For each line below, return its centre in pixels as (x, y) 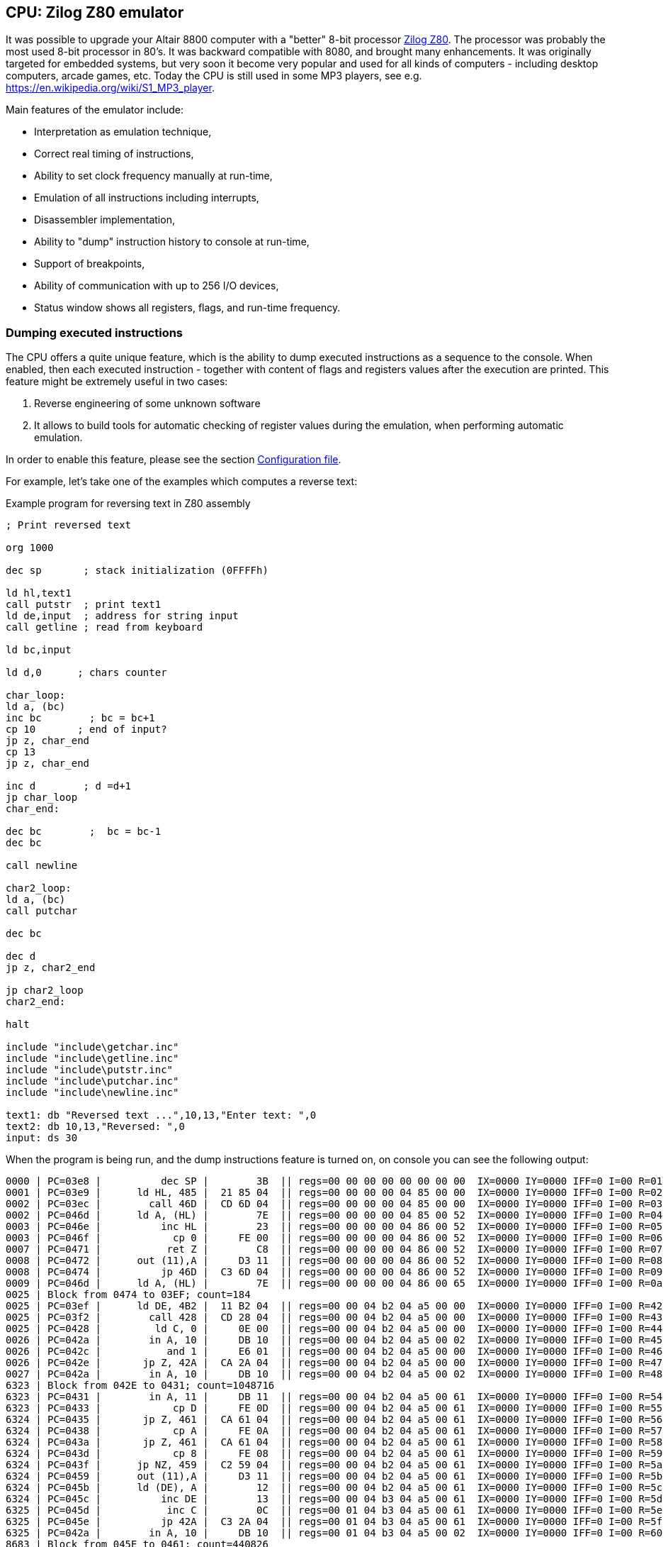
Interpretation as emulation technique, (123, 132)
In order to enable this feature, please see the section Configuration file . (174, 460)
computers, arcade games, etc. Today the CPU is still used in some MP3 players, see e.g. (214, 76)
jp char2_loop (45, 991)
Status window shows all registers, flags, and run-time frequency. (187, 308)
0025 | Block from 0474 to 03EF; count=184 (128, 1295)
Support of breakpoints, (90, 264)
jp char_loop (42, 798)
